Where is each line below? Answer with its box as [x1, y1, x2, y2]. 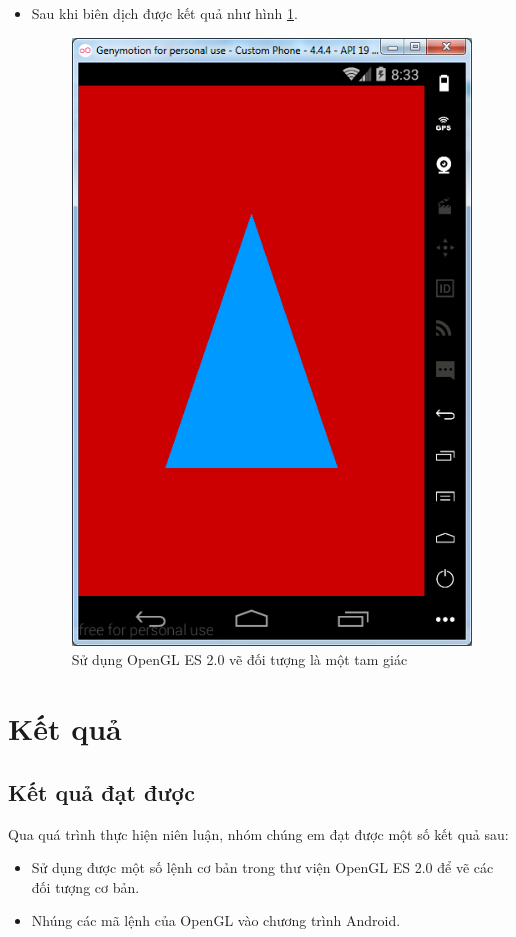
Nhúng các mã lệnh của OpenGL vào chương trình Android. [31, 910, 401, 931]
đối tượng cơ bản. [31, 876, 140, 897]
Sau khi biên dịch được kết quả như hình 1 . [31, 3, 298, 23]
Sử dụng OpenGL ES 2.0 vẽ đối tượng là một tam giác [71, 649, 408, 670]
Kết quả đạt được [8, 776, 195, 807]
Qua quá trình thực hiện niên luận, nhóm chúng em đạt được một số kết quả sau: [8, 823, 509, 844]
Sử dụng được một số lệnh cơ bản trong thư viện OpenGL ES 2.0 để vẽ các [31, 857, 494, 878]
